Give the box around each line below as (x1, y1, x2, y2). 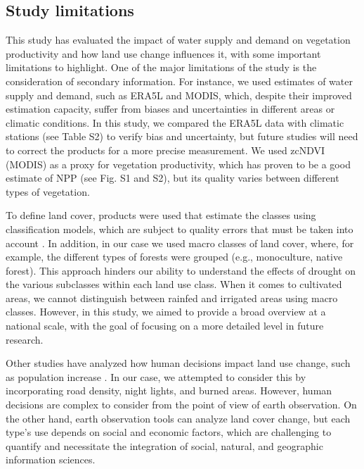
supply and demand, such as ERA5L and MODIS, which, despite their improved (6, 87, 352, 102)
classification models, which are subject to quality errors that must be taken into (6, 221, 353, 236)
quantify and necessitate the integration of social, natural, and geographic (6, 438, 323, 453)
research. (6, 332, 44, 346)
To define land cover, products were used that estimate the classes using (6, 208, 316, 223)
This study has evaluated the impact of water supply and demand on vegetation (6, 32, 351, 47)
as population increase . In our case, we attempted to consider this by (6, 369, 306, 384)
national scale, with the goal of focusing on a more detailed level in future (6, 318, 324, 333)
